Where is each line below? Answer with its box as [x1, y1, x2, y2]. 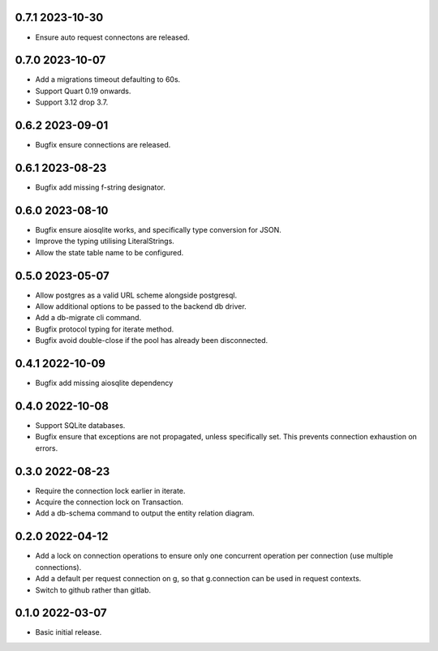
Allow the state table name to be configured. [35, 247, 184, 257]
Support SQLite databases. [35, 420, 126, 430]
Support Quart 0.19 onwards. [35, 86, 131, 96]
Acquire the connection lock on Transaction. [35, 497, 184, 507]
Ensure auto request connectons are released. [35, 32, 190, 42]
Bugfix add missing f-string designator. [35, 182, 166, 192]
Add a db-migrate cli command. [35, 313, 142, 323]
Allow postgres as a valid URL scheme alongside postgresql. [35, 290, 238, 300]
